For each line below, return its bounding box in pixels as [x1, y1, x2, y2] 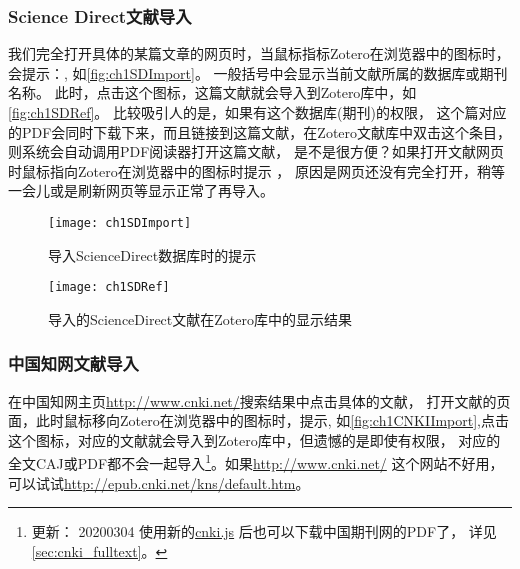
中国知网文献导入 [8, 351, 139, 376]
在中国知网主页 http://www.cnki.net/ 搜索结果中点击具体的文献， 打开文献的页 [8, 390, 511, 411]
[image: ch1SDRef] [48, 280, 170, 295]
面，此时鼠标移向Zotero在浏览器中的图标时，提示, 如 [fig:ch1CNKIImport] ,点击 [8, 410, 510, 431]
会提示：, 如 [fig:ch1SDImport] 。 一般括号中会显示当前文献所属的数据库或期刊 [8, 62, 508, 83]
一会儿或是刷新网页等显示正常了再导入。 [8, 180, 274, 201]
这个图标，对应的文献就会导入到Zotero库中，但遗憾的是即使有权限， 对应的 [8, 429, 501, 450]
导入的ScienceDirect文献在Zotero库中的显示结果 [48, 308, 352, 329]
